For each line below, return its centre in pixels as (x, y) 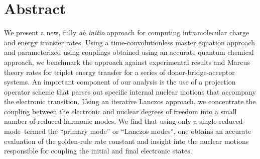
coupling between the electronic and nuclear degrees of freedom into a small (120, 111)
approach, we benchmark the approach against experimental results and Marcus (127, 62)
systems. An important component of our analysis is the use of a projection (120, 82)
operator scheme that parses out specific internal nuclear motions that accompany (130, 91)
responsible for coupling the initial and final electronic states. (98, 151)
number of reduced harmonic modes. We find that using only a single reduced (123, 121)
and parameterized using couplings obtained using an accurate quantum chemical (129, 52)
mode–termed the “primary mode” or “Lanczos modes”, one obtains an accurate (128, 131)
